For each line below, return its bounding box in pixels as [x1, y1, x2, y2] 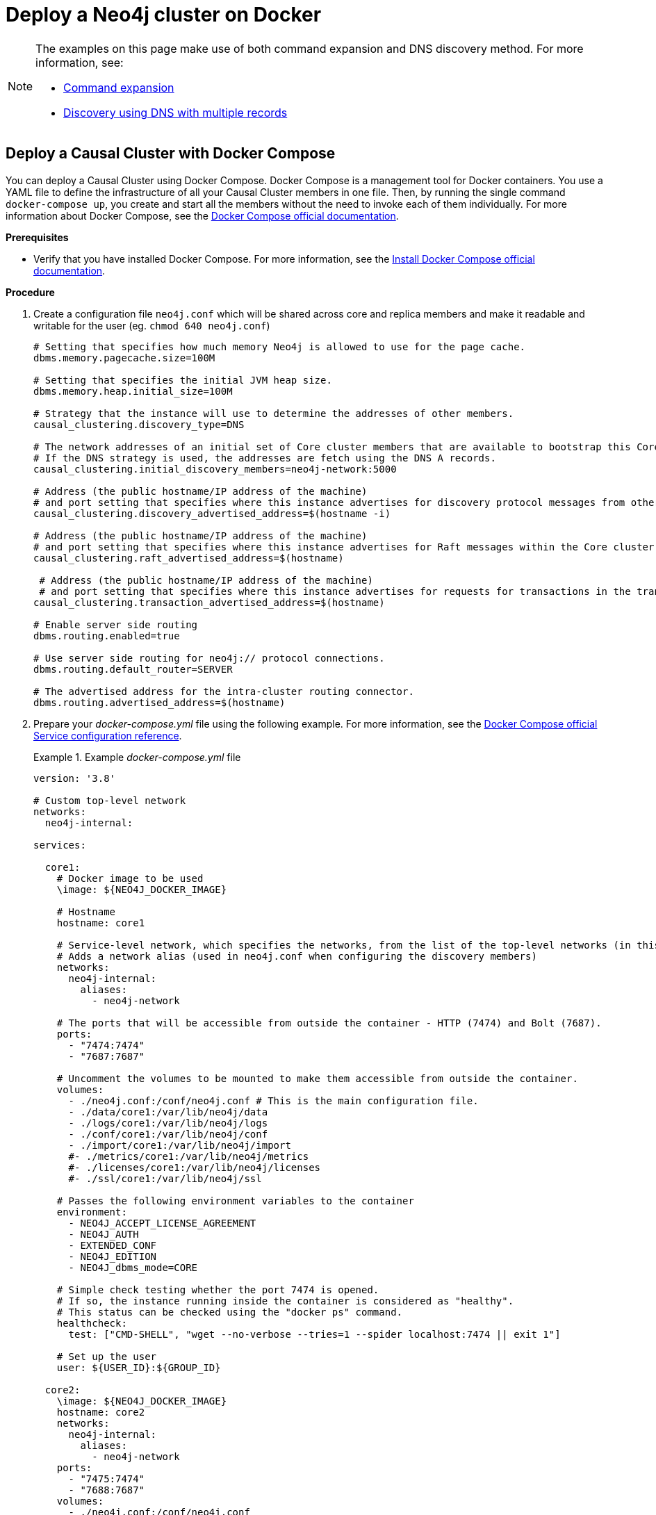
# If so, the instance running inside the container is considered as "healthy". [56, 1295, 514, 1307]
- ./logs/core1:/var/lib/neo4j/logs [68, 1117, 268, 1129]
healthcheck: [56, 1317, 127, 1329]
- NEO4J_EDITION [68, 1250, 157, 1262]
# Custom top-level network [33, 794, 186, 806]
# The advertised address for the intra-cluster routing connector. [33, 685, 414, 697]
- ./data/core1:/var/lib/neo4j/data [68, 1106, 268, 1117]
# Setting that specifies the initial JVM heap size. [33, 374, 332, 386]
